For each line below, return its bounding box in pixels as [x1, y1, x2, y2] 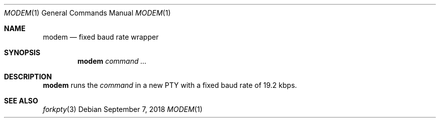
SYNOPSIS [4, 48, 41, 57]
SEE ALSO [4, 96, 38, 105]
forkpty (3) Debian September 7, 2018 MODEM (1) [43, 105, 202, 113]
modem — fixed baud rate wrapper [43, 33, 159, 41]
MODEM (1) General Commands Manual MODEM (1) [4, 9, 171, 17]
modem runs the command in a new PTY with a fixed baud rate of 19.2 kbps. [43, 81, 297, 89]
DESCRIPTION [4, 72, 52, 81]
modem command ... [77, 57, 147, 65]
